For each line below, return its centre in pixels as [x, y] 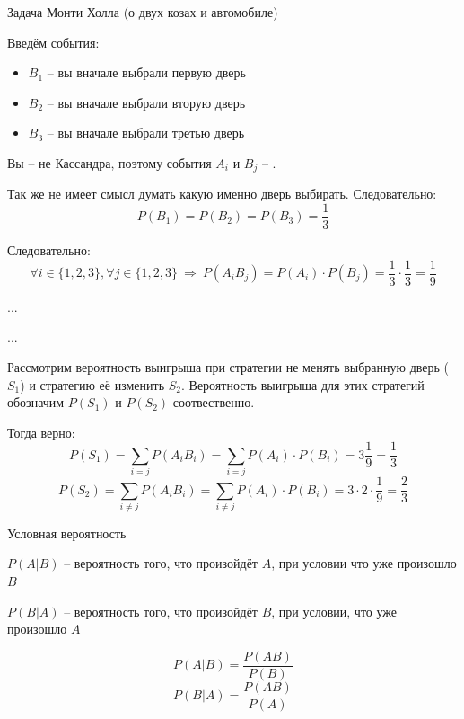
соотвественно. [214, 402]
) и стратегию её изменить [92, 384]
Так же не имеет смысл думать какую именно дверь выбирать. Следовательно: [222, 194]
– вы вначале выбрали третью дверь [146, 133]
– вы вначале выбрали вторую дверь [146, 102]
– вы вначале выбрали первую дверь [146, 72]
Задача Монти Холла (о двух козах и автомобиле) [143, 12]
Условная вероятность [67, 533]
